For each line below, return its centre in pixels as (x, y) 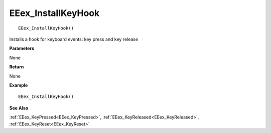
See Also (19, 108)
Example (19, 85)
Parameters (22, 48)
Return (17, 67)
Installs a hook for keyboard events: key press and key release (74, 39)
